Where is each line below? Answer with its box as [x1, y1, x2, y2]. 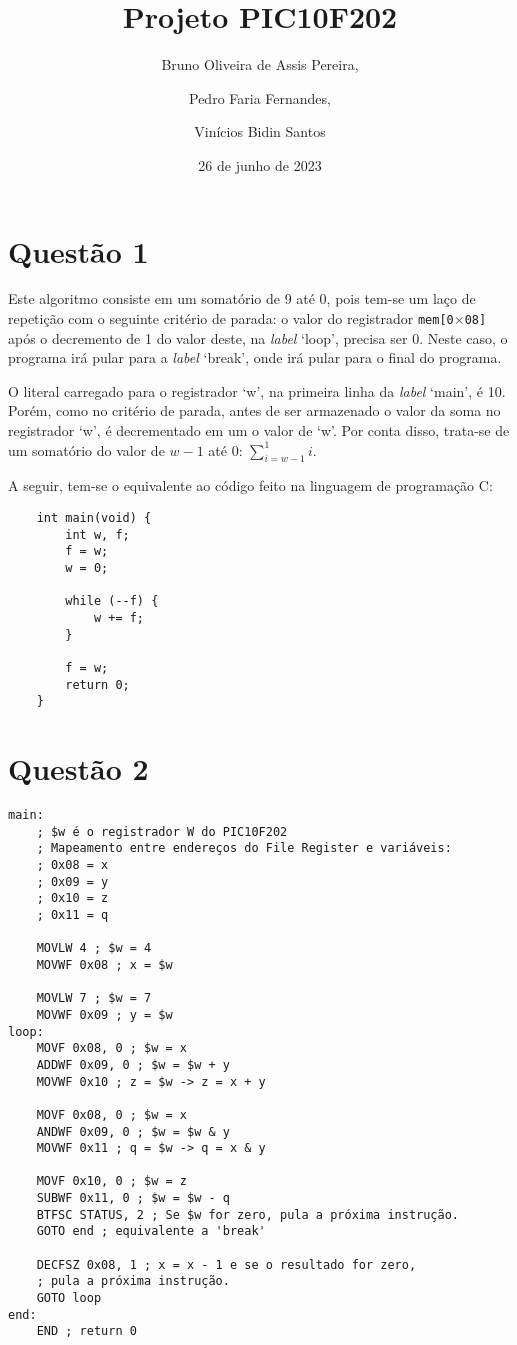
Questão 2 [8, 748, 149, 789]
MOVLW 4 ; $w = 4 [36, 941, 152, 956]
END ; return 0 [36, 1324, 137, 1339]
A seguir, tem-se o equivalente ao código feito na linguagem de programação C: [8, 475, 493, 496]
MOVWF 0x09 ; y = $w [36, 1007, 173, 1022]
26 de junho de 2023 [198, 154, 322, 175]
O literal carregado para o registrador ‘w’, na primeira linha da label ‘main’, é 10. [8, 380, 506, 401]
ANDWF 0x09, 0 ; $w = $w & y [36, 1124, 230, 1139]
